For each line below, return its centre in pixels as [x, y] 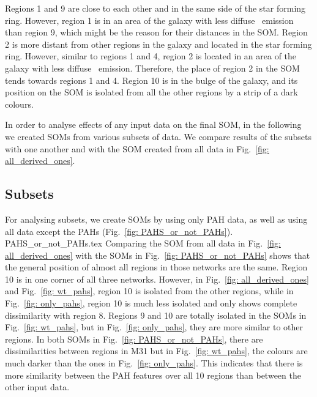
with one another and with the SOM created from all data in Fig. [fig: [137, 148]
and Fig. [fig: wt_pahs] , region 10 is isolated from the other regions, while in [149, 291]
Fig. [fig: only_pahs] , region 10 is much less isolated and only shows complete [151, 303]
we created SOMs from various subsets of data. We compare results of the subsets [158, 136]
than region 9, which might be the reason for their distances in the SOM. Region [156, 32]
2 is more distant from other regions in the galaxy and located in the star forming [158, 44]
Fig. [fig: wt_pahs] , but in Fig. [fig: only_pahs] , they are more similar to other [154, 327]
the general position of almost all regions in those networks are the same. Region [156, 267]
